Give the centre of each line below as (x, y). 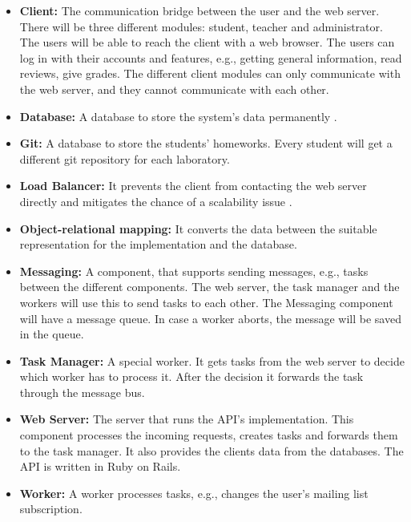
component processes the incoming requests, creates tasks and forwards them (209, 435)
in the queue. (52, 334)
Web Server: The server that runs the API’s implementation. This (187, 419)
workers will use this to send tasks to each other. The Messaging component (206, 302)
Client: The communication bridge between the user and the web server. (199, 10)
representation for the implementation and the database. (158, 244)
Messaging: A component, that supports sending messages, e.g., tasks (194, 271)
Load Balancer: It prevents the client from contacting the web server (193, 186)
